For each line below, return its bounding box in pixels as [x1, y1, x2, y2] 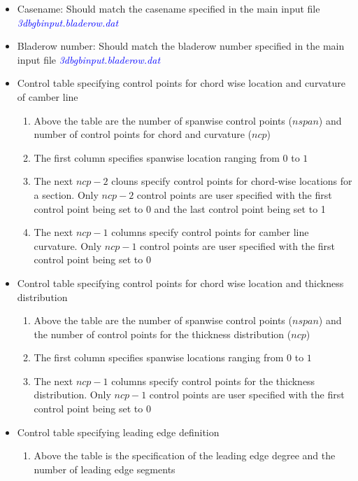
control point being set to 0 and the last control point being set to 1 [34, 201, 326, 216]
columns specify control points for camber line [111, 225, 309, 239]
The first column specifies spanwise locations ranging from [34, 350, 284, 365]
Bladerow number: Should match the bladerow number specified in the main [17, 39, 345, 53]
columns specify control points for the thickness [111, 373, 315, 388]
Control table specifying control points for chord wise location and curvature [17, 76, 345, 90]
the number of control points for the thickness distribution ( [34, 326, 292, 341]
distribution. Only [34, 387, 111, 402]
